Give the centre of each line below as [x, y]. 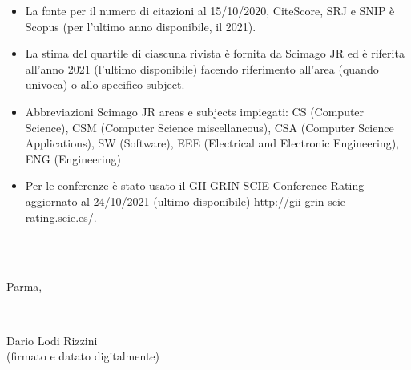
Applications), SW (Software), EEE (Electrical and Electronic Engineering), [212, 143]
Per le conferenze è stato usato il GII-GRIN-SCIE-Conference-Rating [195, 185]
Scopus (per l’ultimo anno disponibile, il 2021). [141, 26]
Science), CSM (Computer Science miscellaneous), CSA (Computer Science [210, 127]
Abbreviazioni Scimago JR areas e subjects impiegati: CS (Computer [195, 111]
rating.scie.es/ [59, 217]
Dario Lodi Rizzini [52, 340]
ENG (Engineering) [73, 158]
